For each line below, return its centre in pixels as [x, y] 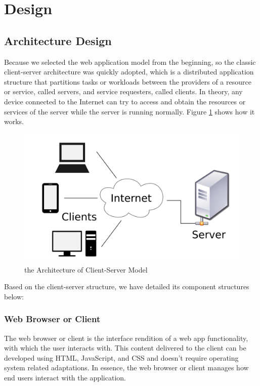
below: [14, 296]
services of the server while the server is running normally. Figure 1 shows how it [129, 111]
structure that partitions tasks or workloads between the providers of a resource [128, 81]
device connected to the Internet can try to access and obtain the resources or [125, 101]
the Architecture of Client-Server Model [86, 269]
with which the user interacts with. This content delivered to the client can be [125, 348]
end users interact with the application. [65, 377]
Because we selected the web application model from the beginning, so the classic [130, 62]
